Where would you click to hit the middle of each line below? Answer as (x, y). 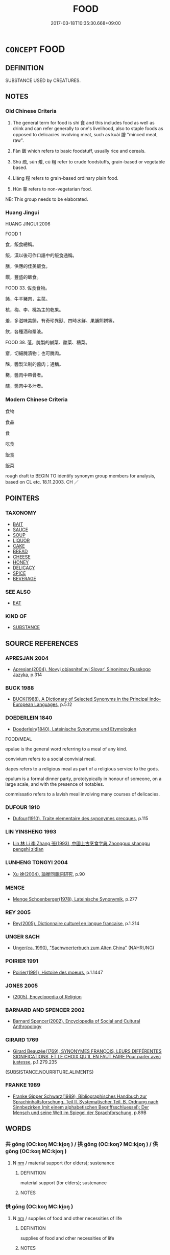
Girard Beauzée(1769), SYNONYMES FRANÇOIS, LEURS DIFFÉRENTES (87, 1051)
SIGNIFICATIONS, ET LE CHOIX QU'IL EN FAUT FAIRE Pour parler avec (87, 1056)
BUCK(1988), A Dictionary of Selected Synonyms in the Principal (81, 699)
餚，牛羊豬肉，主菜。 (28, 299)
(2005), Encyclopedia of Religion (47, 996)
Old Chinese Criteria (31, 111)
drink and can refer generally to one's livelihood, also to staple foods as (88, 129)
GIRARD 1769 (22, 1040)
